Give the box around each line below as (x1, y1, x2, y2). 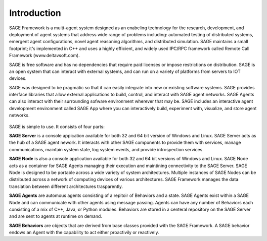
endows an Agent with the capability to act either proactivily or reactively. (9, 230, 159, 236)
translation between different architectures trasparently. (9, 183, 123, 189)
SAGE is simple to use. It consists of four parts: (9, 123, 105, 129)
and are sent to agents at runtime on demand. (9, 213, 102, 219)
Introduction (9, 7, 61, 18)
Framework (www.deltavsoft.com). (9, 53, 80, 59)
